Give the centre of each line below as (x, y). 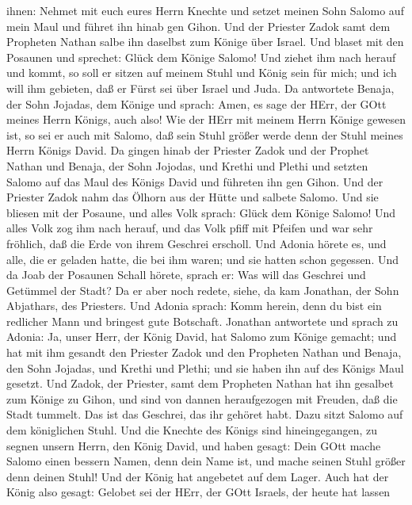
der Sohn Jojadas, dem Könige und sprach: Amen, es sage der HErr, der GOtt (196, 103)
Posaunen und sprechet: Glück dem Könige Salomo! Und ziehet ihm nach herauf (201, 57)
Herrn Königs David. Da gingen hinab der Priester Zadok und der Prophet (188, 150)
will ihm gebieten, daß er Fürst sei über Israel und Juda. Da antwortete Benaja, (200, 88)
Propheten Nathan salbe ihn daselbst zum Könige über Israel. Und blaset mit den (205, 42)
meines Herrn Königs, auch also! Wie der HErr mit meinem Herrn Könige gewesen (206, 119)
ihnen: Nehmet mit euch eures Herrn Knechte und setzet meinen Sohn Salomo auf (205, 10)
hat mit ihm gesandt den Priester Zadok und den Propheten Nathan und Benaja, (204, 352)
